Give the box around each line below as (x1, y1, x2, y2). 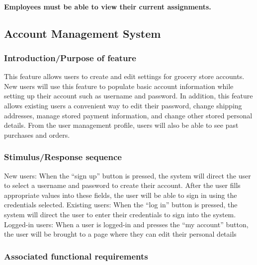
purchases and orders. (4, 129, 70, 140)
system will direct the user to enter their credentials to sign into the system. (4, 209, 236, 219)
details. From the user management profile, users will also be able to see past (4, 120, 239, 130)
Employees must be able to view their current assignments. (4, 1, 211, 11)
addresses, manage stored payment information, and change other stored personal (4, 110, 253, 120)
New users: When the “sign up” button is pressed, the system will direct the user (4, 170, 251, 180)
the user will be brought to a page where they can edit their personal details (4, 229, 237, 239)
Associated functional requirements (4, 250, 148, 262)
